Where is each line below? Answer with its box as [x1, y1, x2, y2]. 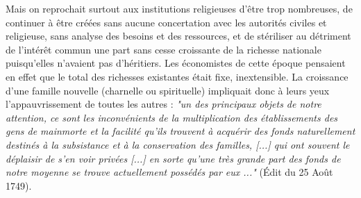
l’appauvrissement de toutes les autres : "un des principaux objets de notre [6, 97, 321, 111]
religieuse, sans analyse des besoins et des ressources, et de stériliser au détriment [6, 28, 351, 43]
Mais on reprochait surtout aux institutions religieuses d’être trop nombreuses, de [6, 1, 353, 15]
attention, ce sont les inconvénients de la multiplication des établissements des [6, 110, 338, 124]
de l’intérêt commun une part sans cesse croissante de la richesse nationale [6, 42, 321, 56]
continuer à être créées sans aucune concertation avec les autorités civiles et [6, 15, 327, 29]
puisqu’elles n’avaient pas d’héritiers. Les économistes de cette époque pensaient [6, 56, 346, 70]
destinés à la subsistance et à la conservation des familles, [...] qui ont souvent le [6, 137, 350, 151]
